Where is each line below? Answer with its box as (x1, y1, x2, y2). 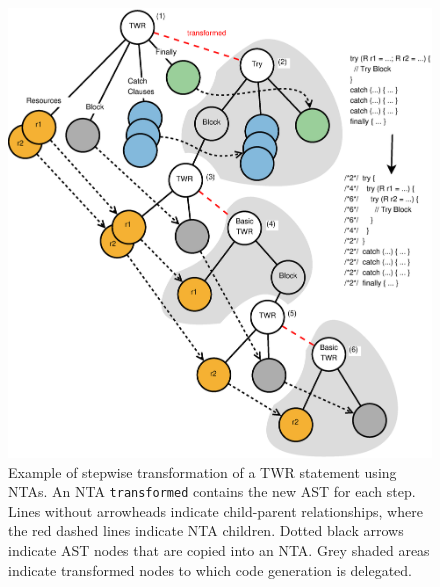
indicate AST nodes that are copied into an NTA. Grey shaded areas (8, 539, 430, 560)
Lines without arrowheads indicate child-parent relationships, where (8, 500, 423, 521)
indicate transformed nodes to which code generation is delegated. (8, 559, 413, 580)
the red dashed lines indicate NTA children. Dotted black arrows (8, 520, 404, 541)
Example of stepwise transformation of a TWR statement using (8, 461, 397, 482)
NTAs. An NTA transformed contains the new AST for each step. (8, 481, 416, 502)
